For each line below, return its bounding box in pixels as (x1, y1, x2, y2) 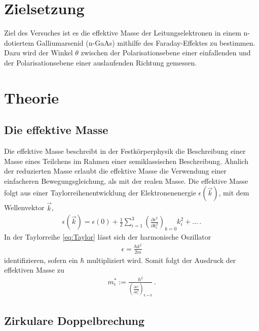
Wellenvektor (4, 202, 45, 213)
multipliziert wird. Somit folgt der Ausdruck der (87, 254, 236, 265)
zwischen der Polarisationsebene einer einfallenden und (81, 47, 251, 58)
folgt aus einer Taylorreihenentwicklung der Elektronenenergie (4, 187, 196, 198)
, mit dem (218, 187, 249, 198)
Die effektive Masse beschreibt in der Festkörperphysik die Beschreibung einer (4, 146, 246, 156)
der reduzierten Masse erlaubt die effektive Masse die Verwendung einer (4, 165, 227, 176)
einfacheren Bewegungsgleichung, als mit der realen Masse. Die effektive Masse (4, 175, 248, 186)
